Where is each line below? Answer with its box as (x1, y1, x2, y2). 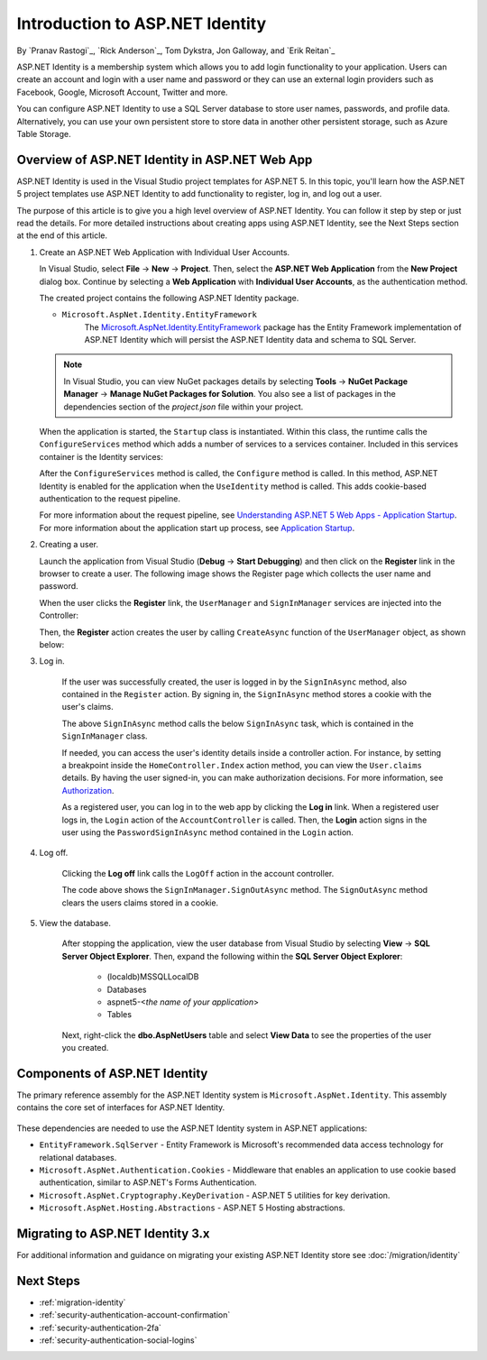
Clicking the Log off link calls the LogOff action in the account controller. (61, 868, 335, 878)
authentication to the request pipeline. (39, 493, 180, 504)
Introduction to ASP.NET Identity (16, 14, 267, 33)
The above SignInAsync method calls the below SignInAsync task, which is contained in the (61, 718, 414, 729)
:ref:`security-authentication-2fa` (39, 1322, 162, 1333)
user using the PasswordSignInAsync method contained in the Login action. (61, 826, 354, 838)
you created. (61, 1043, 109, 1053)
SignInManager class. (61, 731, 148, 741)
